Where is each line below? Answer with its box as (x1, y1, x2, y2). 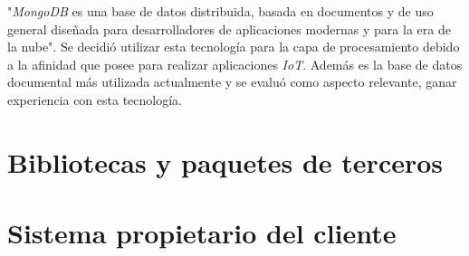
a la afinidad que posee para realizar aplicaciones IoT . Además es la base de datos (7, 54, 463, 73)
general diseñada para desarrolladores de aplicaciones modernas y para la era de (7, 19, 451, 38)
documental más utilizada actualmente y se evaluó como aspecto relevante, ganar (7, 72, 457, 91)
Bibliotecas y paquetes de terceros (7, 143, 444, 180)
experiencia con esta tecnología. (7, 90, 182, 109)
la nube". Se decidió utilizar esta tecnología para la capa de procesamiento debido (7, 37, 460, 56)
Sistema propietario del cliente (7, 214, 397, 251)
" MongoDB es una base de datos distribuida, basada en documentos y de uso (7, 2, 434, 20)
